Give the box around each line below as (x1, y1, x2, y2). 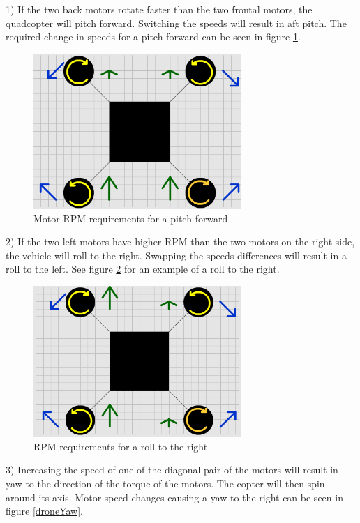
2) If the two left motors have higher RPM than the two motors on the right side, (6, 234, 355, 249)
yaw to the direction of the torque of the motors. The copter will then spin (6, 476, 325, 491)
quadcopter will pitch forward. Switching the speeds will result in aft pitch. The (6, 15, 347, 30)
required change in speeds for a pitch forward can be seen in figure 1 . (6, 29, 301, 44)
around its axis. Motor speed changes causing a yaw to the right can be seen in (6, 490, 343, 504)
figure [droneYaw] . (6, 503, 83, 518)
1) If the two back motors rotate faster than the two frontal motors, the (6, 2, 313, 16)
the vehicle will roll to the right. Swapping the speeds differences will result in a (6, 248, 347, 262)
